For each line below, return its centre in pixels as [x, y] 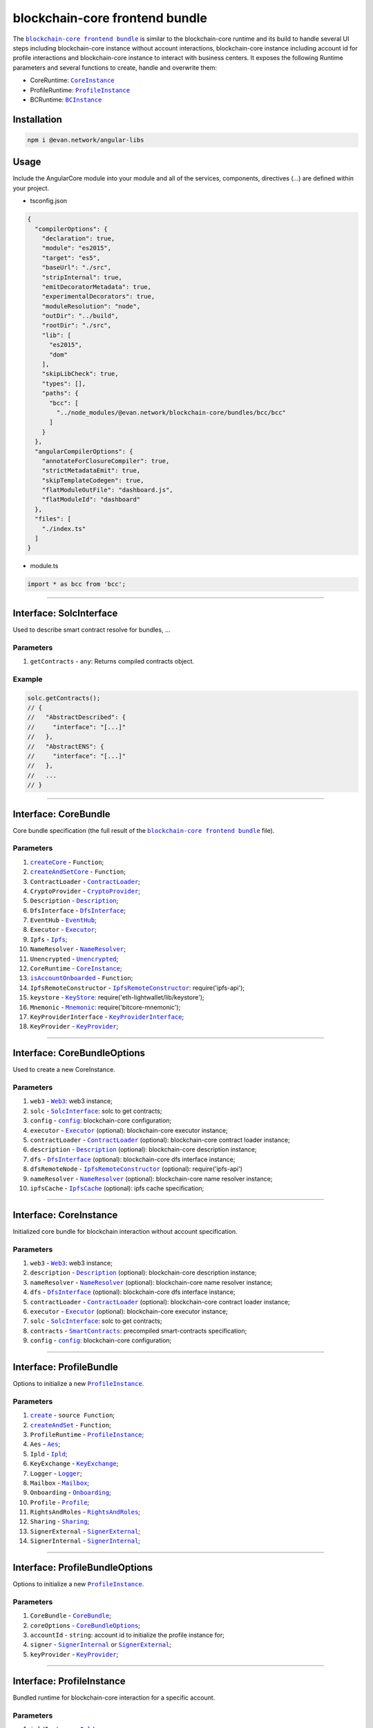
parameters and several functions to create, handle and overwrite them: [115, 67]
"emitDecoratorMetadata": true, [97, 287]
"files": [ [53, 519]
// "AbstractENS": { [66, 746]
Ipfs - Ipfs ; [49, 939]
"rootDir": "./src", [77, 326]
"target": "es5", [71, 258]
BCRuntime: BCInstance [66, 100]
